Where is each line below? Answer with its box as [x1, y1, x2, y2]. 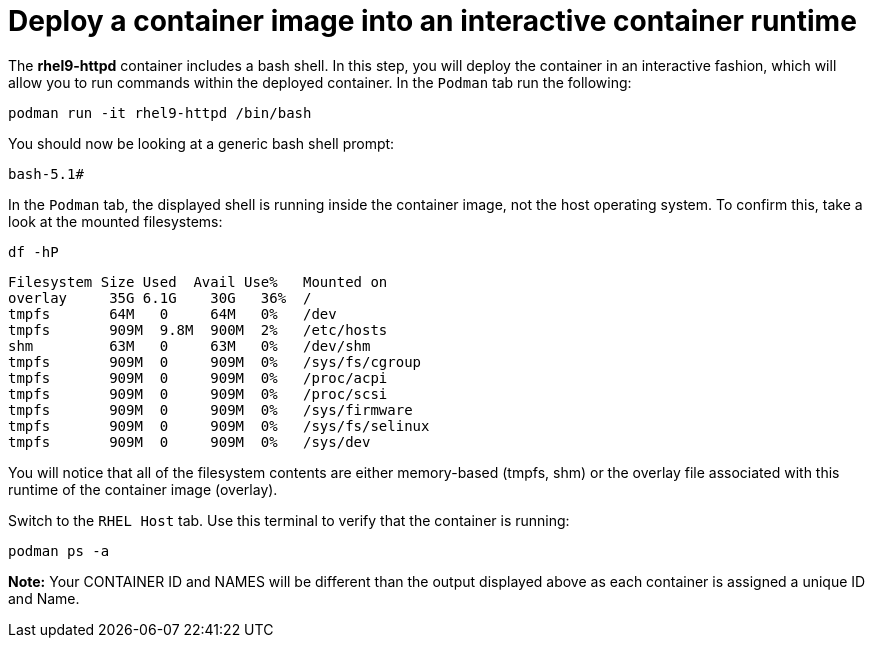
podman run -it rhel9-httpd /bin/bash [8, 104, 312, 121]
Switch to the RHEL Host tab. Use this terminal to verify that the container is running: [8, 511, 570, 529]
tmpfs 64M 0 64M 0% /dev [8, 305, 337, 322]
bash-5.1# [8, 165, 84, 182]
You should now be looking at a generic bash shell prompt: [8, 134, 395, 152]
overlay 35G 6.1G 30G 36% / [8, 289, 312, 306]
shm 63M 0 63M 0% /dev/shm [8, 337, 371, 354]
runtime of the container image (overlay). [8, 480, 278, 498]
